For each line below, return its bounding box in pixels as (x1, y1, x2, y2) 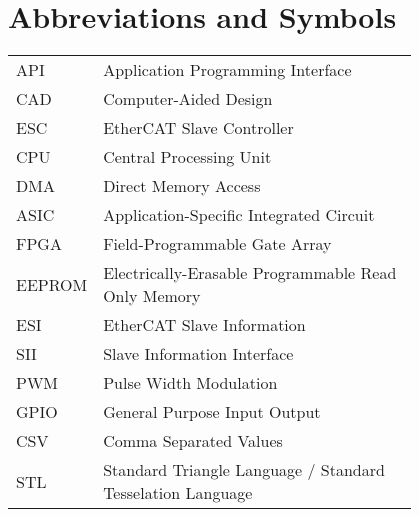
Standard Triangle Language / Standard (103, 458, 385, 482)
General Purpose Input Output (103, 400, 321, 424)
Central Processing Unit (103, 145, 272, 169)
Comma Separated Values (103, 429, 283, 453)
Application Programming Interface (103, 58, 352, 82)
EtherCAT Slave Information (103, 313, 306, 337)
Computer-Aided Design (103, 87, 273, 111)
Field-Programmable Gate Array (103, 232, 332, 256)
